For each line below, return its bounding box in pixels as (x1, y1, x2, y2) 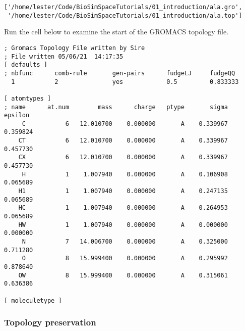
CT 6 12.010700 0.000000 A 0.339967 (18, 137, 228, 145)
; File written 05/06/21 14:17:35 (4, 53, 124, 60)
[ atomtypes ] (4, 94, 51, 102)
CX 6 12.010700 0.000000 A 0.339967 (18, 154, 228, 161)
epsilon (4, 112, 30, 119)
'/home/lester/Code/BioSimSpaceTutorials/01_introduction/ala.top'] (8, 12, 242, 19)
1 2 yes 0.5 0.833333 (11, 78, 239, 85)
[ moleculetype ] (4, 297, 62, 304)
